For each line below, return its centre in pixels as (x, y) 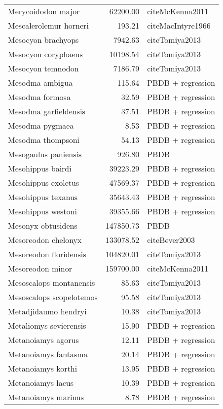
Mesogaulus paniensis (45, 154)
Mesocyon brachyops (43, 40)
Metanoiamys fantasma (48, 354)
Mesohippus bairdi (40, 168)
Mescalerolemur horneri (48, 25)
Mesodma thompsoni (44, 140)
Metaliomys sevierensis (47, 325)
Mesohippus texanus (43, 197)
